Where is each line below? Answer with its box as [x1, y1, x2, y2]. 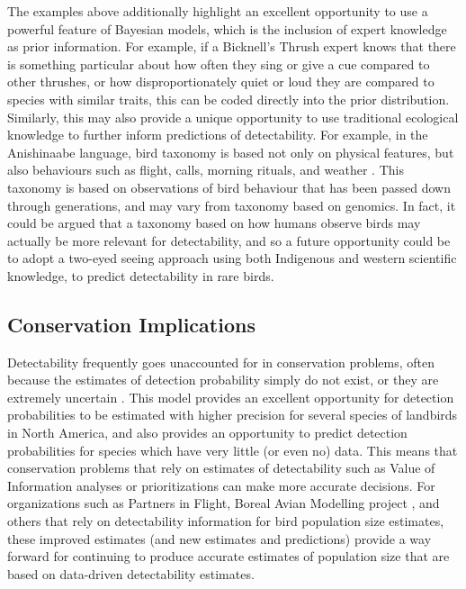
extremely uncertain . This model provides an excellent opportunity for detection [7, 387, 454, 406]
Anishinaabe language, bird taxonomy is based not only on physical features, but [7, 142, 454, 161]
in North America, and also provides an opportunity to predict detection [7, 423, 408, 442]
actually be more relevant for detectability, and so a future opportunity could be [7, 231, 451, 249]
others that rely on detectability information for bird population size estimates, [7, 512, 444, 530]
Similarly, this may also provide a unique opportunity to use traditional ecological [7, 107, 459, 126]
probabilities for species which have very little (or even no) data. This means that [7, 440, 458, 459]
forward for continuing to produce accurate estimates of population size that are [7, 547, 450, 566]
